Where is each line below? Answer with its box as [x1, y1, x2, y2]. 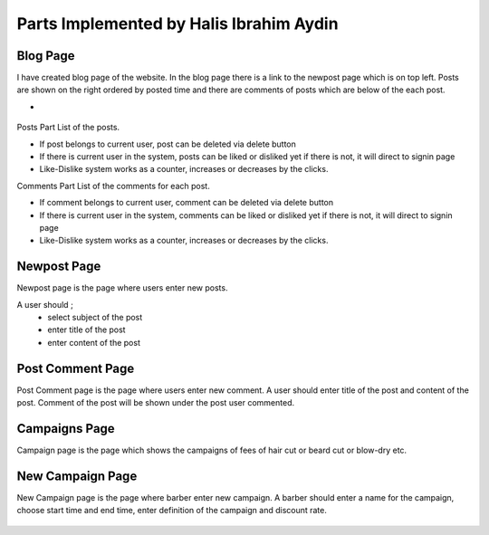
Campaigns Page [16, 421, 115, 436]
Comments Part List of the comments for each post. [16, 180, 210, 191]
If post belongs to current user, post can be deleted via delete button [39, 139, 296, 149]
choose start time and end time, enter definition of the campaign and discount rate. [16, 505, 328, 516]
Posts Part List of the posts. [16, 122, 120, 133]
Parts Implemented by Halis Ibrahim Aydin [16, 14, 339, 33]
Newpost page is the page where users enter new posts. [16, 282, 228, 293]
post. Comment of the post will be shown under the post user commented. [16, 397, 294, 408]
